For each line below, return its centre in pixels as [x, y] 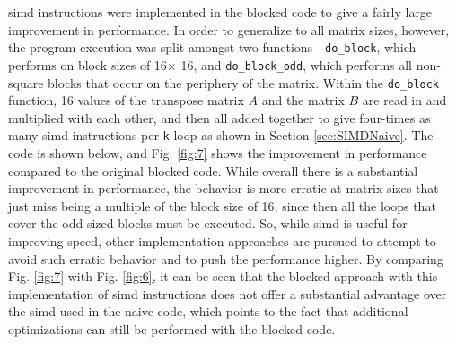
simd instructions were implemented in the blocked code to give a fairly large [220, 12]
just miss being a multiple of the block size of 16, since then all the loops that [222, 205]
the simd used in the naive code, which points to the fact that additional [208, 311]
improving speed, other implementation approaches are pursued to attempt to [222, 240]
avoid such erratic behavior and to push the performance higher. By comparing [226, 258]
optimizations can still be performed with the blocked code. [172, 328]
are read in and [404, 100]
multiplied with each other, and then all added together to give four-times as [219, 117]
